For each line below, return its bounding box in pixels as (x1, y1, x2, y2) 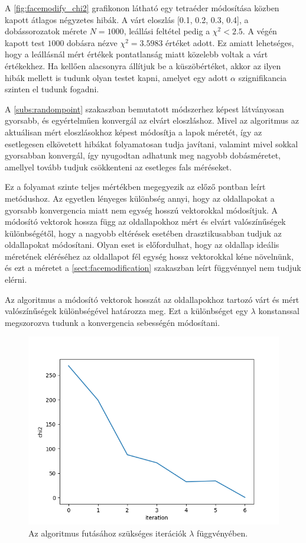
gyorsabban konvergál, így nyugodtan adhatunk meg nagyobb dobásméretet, (5, 149, 281, 161)
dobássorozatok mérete (5, 25, 87, 37)
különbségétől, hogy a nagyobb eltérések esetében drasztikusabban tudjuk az (5, 227, 282, 239)
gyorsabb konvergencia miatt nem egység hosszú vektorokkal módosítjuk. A (5, 203, 278, 216)
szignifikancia (238, 71, 287, 83)
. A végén (242, 25, 277, 37)
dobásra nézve (67, 36, 118, 49)
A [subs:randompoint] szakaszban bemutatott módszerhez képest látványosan (5, 102, 284, 115)
